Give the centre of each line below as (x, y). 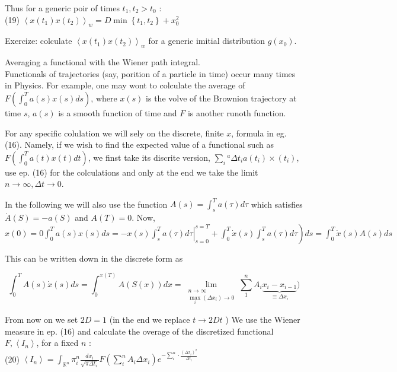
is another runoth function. (237, 112)
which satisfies (277, 204)
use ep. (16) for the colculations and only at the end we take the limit (132, 172)
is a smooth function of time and (118, 112)
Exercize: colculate (39, 41)
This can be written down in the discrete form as (94, 258)
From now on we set (41, 319)
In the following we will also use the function (86, 204)
